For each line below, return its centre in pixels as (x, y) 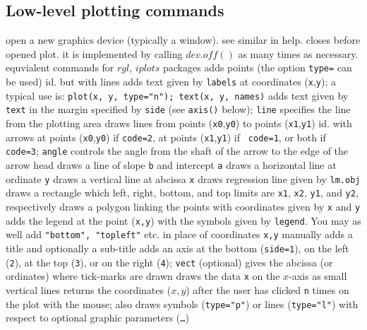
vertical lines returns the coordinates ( (89, 289)
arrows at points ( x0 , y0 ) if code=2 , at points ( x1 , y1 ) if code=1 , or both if (166, 137)
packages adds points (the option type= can (257, 67)
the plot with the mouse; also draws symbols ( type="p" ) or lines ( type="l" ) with (182, 304)
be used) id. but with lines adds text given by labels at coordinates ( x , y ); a (171, 82)
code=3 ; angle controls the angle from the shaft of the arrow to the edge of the (177, 151)
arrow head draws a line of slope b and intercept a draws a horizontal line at (171, 164)
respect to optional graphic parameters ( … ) (97, 318)
